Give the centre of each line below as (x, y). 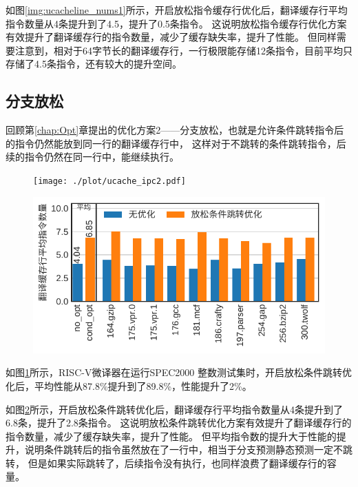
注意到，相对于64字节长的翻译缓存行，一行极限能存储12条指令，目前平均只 (183, 50)
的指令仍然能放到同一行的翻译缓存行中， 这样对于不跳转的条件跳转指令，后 (176, 143)
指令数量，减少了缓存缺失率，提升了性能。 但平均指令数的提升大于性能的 (171, 436)
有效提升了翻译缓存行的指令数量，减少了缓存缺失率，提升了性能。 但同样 (171, 37)
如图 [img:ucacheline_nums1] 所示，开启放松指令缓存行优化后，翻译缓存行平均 (177, 10)
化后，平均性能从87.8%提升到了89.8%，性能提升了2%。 (129, 385)
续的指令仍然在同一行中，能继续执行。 (92, 157)
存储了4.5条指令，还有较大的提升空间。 (94, 64)
